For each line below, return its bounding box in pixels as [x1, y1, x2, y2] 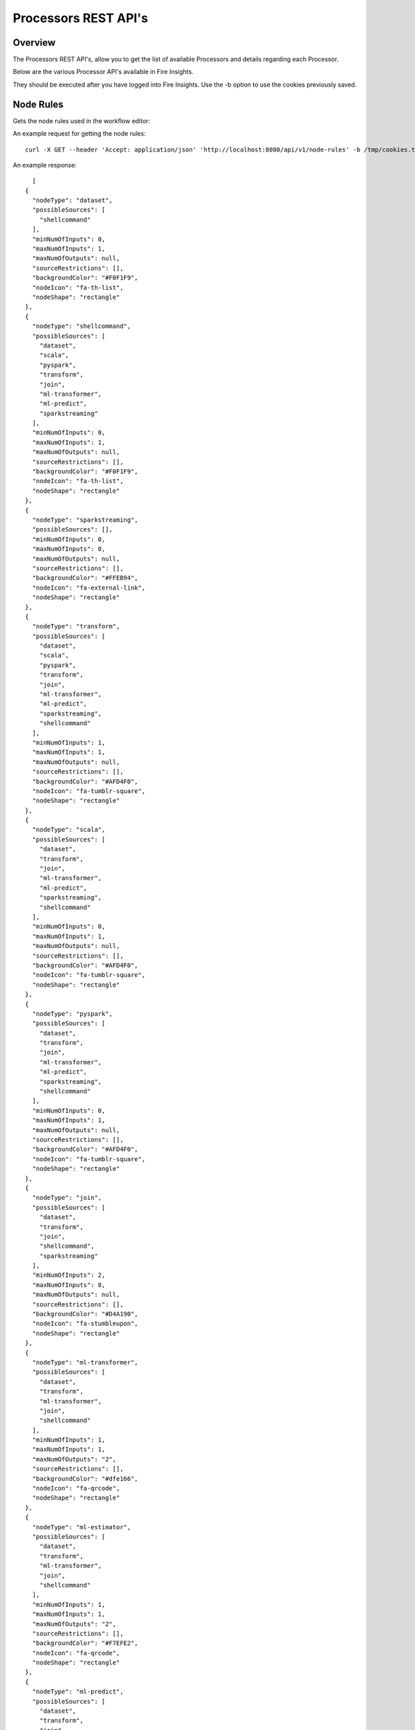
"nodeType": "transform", [32, 623, 120, 630]
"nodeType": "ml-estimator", [32, 1523, 131, 1531]
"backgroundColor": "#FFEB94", [32, 574, 138, 582]
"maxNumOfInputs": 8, [32, 1281, 106, 1289]
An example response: [12, 161, 77, 169]
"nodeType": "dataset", [32, 197, 113, 204]
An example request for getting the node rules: [12, 129, 146, 138]
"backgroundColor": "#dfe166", [32, 1475, 138, 1482]
